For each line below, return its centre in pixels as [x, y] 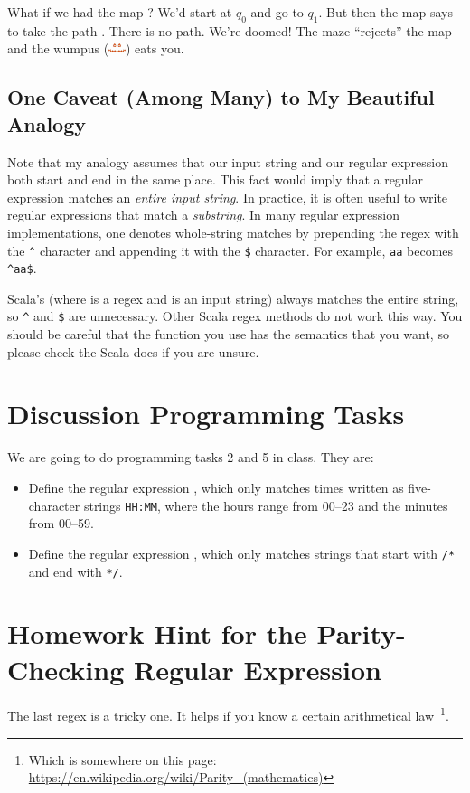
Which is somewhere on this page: [122, 759]
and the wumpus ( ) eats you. [96, 48]
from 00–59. [61, 523]
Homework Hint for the [157, 633]
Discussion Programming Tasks [206, 414]
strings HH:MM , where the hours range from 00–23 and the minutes [266, 505]
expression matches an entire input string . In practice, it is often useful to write [228, 197]
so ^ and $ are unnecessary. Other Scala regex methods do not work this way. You [235, 316]
